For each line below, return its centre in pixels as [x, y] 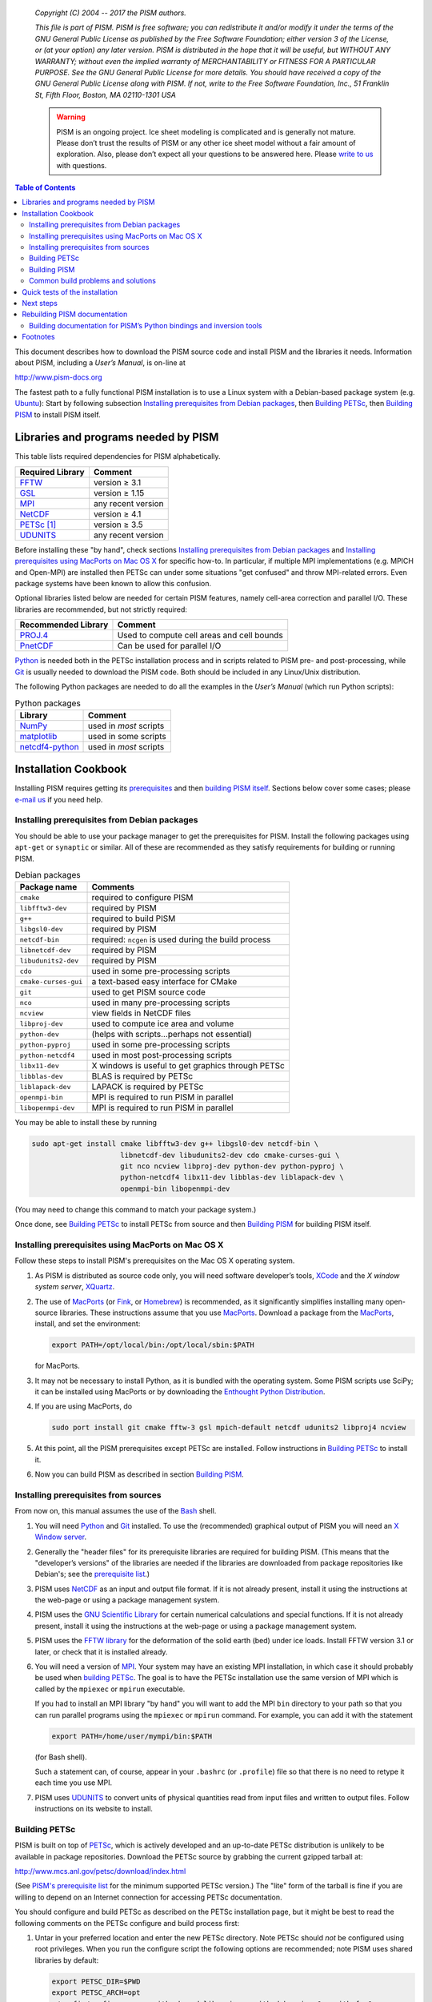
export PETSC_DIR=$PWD [96, 1981]
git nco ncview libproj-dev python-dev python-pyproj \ [232, 1166]
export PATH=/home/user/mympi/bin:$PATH [132, 1736]
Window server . [61, 1537]
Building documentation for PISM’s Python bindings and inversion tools [146, 325]
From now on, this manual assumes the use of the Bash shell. [116, 1511]
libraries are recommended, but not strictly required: [101, 609]
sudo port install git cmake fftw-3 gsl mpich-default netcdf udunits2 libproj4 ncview [229, 1428]
